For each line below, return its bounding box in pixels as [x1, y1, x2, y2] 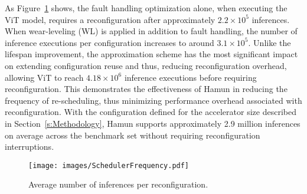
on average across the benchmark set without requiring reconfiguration [5, 129, 260, 141]
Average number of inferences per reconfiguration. [28, 178, 208, 190]
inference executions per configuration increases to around [5, 36, 214, 48]
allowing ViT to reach [5, 71, 84, 83]
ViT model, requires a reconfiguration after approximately [5, 13, 215, 25]
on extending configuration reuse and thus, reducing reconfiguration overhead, [5, 59, 287, 71]
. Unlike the [248, 36, 291, 48]
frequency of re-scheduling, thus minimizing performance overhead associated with [5, 94, 302, 106]
